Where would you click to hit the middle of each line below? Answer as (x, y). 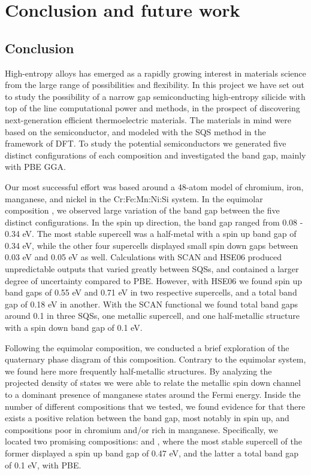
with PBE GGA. (35, 167)
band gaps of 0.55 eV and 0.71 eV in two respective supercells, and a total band (151, 292)
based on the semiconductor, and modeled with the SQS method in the (135, 131)
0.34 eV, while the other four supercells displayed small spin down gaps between (152, 245)
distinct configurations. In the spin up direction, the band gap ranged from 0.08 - (154, 222)
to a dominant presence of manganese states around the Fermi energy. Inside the (153, 395)
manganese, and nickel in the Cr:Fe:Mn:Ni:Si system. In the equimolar (134, 198)
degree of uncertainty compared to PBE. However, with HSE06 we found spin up (154, 280)
